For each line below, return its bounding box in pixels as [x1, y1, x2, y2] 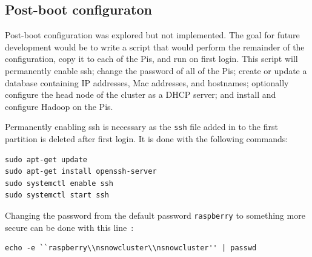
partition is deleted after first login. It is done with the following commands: [5, 132, 288, 145]
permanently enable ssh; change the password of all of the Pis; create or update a [5, 64, 307, 77]
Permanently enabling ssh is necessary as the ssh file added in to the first [5, 120, 278, 133]
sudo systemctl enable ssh [5, 179, 113, 188]
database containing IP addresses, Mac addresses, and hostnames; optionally [5, 76, 289, 89]
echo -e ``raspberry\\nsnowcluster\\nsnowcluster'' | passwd [5, 244, 257, 253]
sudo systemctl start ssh [5, 191, 109, 200]
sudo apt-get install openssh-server [5, 167, 157, 176]
